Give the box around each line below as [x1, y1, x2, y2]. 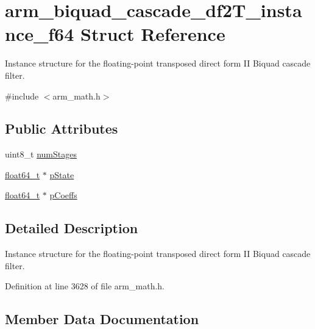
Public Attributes [5, 119, 118, 138]
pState [49, 168, 74, 181]
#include [5, 89, 39, 102]
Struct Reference [80, 21, 225, 46]
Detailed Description [5, 219, 138, 237]
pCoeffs [49, 189, 77, 201]
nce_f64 [5, 21, 74, 46]
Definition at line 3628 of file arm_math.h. [5, 280, 165, 292]
